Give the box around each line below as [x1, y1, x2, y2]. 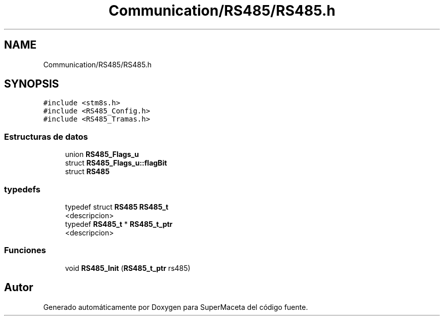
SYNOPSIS [4, 77, 59, 91]
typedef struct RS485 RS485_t [65, 202, 169, 211]
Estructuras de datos [4, 131, 88, 142]
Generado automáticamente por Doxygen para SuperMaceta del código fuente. [43, 302, 308, 311]
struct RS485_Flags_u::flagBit [65, 158, 167, 168]
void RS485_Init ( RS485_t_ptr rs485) [65, 263, 191, 272]
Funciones [4, 245, 46, 256]
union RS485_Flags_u [65, 150, 139, 159]
